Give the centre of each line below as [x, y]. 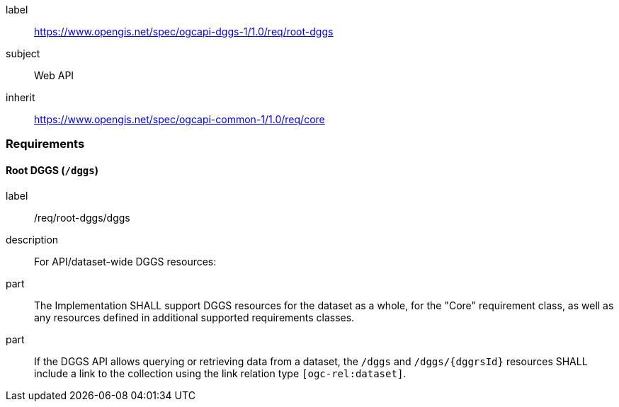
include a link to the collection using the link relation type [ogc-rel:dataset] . [220, 373]
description [32, 239]
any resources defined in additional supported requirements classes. [194, 317]
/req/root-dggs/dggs [82, 217]
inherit [21, 97]
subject [23, 53]
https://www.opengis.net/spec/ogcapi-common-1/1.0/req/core [180, 119]
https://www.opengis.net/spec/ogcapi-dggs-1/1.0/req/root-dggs [184, 31]
